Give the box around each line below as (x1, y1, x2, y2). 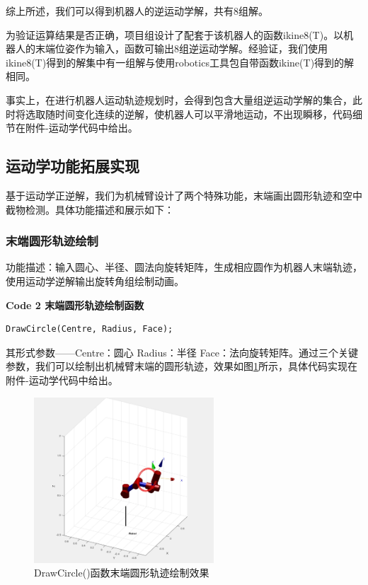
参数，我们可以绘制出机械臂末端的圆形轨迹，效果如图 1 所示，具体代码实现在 (6, 359, 357, 373)
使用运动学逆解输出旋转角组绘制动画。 (6, 273, 184, 288)
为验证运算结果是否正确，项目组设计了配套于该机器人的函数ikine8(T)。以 (6, 27, 344, 42)
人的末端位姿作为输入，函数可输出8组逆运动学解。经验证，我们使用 (15, 41, 328, 56)
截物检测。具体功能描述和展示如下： (6, 202, 174, 216)
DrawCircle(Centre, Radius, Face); (6, 324, 173, 335)
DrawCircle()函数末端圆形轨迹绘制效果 (34, 565, 209, 580)
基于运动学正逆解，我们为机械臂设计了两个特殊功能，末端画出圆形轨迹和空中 (6, 187, 362, 202)
